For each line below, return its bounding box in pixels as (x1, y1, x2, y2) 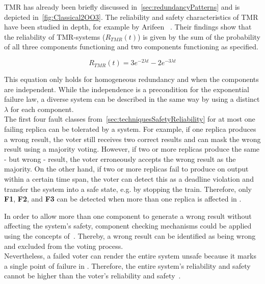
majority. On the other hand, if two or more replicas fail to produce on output (4, 163, 249, 174)
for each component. (10, 103, 74, 114)
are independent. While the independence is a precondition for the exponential (4, 83, 249, 94)
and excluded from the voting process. (4, 240, 123, 251)
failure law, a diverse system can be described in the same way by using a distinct (4, 94, 260, 104)
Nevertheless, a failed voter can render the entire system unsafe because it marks (4, 250, 256, 261)
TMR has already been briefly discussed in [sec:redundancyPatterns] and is (4, 2, 240, 12)
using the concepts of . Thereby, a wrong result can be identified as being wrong (4, 230, 256, 241)
